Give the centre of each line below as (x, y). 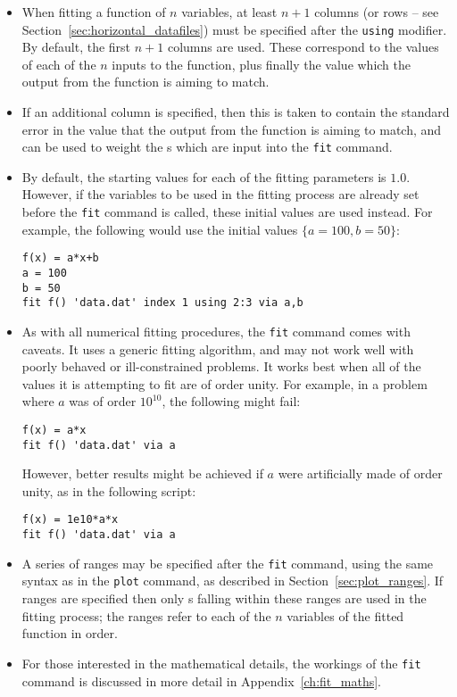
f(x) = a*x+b (60, 258)
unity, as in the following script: (109, 490)
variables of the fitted (345, 615)
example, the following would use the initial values (160, 229)
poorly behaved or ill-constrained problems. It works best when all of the (221, 366)
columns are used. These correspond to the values (303, 47)
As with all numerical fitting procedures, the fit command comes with (216, 331)
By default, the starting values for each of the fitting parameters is (204, 176)
